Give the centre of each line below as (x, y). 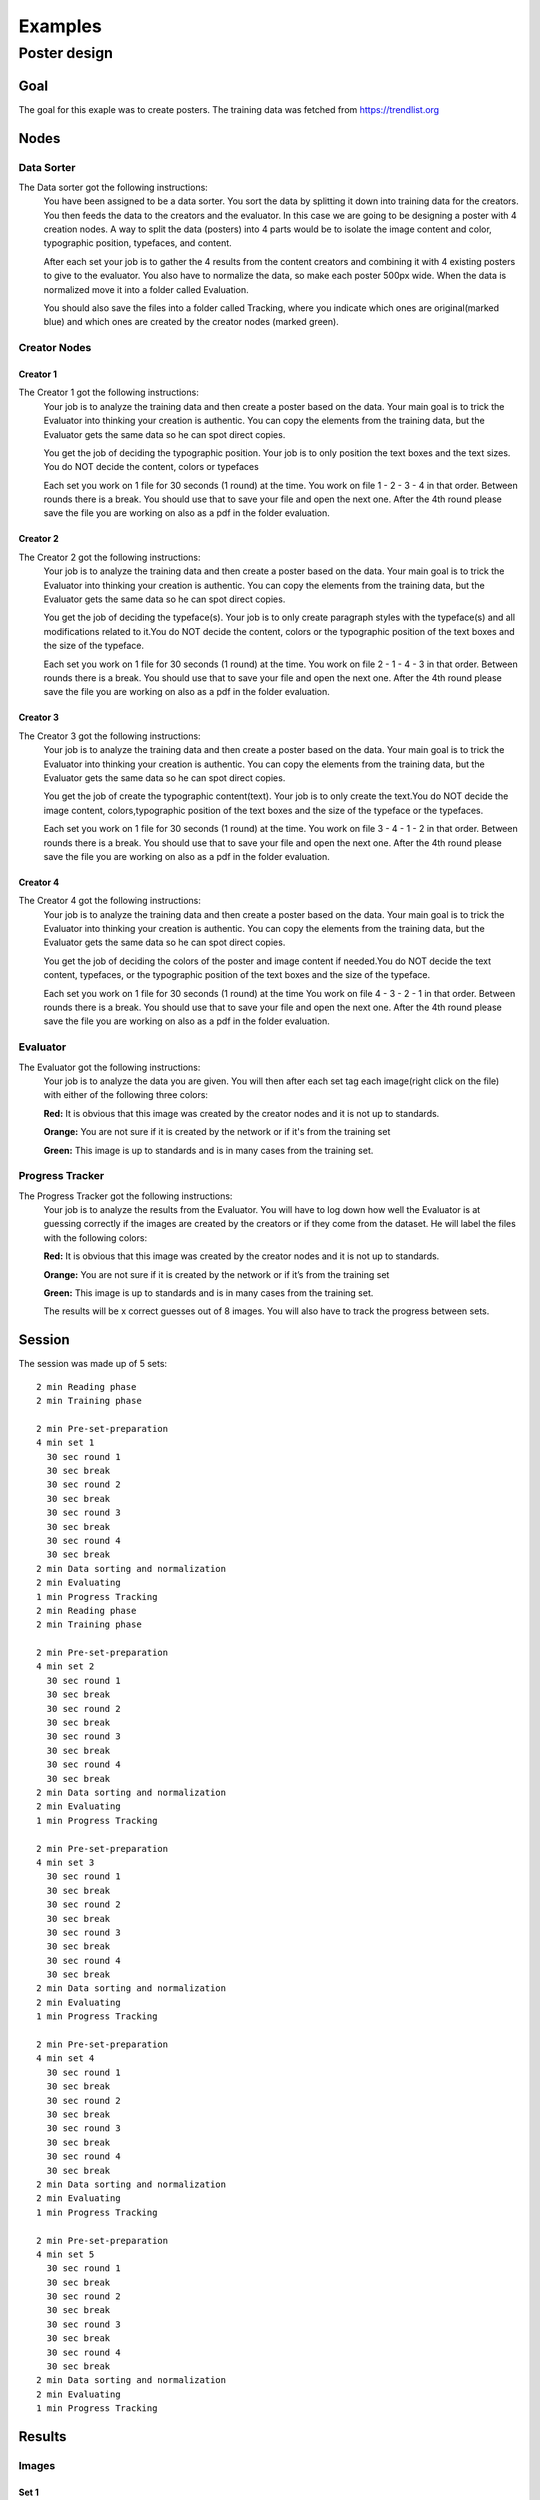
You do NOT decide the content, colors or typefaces (151, 467)
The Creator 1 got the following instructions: (108, 392)
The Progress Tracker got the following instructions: (125, 1196)
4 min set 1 (65, 1443)
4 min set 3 (65, 1862)
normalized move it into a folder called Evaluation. (146, 289)
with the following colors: (95, 1237)
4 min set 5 (65, 2254)
